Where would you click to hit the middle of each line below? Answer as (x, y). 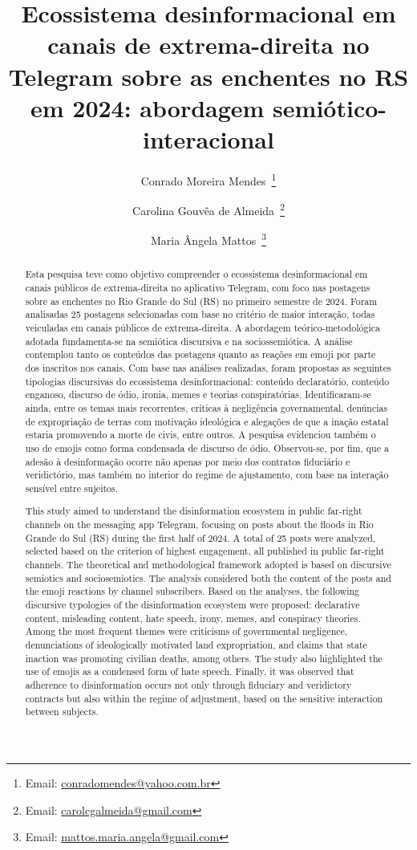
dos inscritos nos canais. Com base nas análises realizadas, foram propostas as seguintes (208, 368)
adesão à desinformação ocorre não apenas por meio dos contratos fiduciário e (188, 461)
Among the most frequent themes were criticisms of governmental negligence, (186, 631)
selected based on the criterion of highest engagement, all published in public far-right (205, 551)
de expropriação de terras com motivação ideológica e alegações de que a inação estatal (207, 421)
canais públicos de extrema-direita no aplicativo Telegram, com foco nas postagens (198, 288)
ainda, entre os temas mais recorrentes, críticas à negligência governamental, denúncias (206, 407)
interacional (208, 138)
